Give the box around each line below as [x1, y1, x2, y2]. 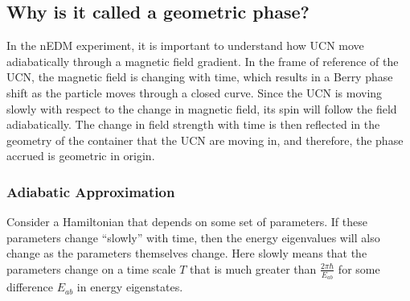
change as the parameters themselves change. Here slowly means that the [6, 245, 367, 262]
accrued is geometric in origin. [6, 147, 155, 164]
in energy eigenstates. [76, 278, 183, 295]
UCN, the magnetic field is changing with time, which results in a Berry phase [6, 68, 393, 85]
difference [6, 278, 53, 295]
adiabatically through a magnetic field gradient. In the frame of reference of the [6, 52, 399, 69]
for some [338, 260, 380, 277]
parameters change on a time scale [6, 260, 176, 277]
